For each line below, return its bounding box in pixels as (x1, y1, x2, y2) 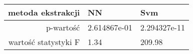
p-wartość (46, 21, 80, 33)
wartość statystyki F (8, 36, 80, 47)
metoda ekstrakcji (8, 6, 80, 18)
